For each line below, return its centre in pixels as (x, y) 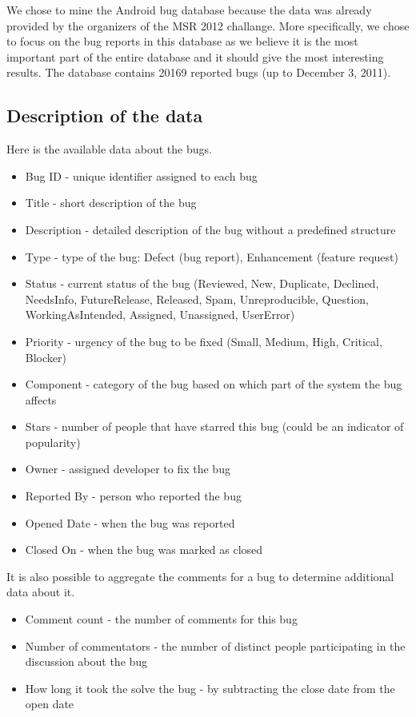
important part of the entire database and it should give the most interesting (195, 56)
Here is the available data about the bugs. (109, 149)
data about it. (41, 592)
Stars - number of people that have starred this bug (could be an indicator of (214, 426)
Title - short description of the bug (111, 203)
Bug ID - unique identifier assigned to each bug (141, 175)
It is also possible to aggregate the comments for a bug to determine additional (200, 576)
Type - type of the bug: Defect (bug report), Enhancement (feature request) (212, 256)
